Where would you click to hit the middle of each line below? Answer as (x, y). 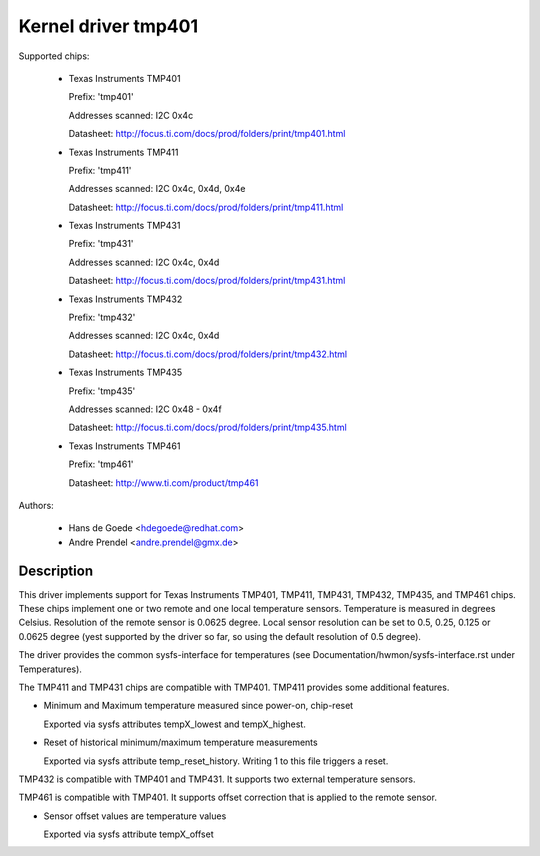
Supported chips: (54, 56)
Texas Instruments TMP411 (123, 152)
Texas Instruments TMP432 (125, 299)
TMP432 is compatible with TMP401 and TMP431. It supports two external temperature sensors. (217, 779)
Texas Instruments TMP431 (124, 226)
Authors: (36, 505)
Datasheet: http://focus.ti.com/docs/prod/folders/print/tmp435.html (207, 427)
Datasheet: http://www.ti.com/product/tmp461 (163, 482)
